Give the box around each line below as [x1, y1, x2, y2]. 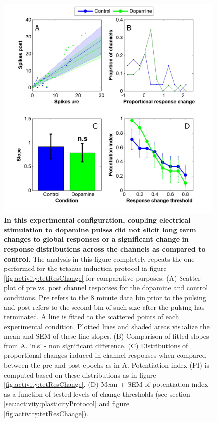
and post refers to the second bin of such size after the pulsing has [4, 302, 205, 312]
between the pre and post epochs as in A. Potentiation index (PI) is [4, 360, 210, 370]
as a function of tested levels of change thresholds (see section [4, 388, 190, 399]
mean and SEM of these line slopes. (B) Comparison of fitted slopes [4, 331, 209, 341]
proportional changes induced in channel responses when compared [4, 350, 206, 360]
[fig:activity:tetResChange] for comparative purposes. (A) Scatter [4, 272, 201, 283]
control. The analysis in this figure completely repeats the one [4, 253, 195, 264]
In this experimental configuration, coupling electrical [4, 215, 191, 225]
